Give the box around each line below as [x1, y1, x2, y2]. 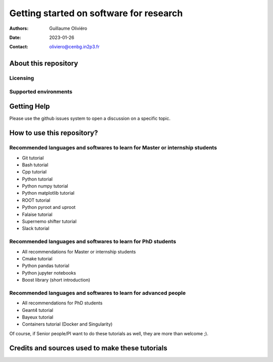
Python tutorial [22, 176, 53, 182]
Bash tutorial [22, 162, 49, 168]
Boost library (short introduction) [22, 277, 90, 283]
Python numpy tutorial [22, 183, 68, 189]
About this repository [9, 59, 78, 68]
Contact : [9, 43, 29, 50]
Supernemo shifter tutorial [22, 218, 77, 224]
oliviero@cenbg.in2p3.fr [49, 43, 100, 50]
